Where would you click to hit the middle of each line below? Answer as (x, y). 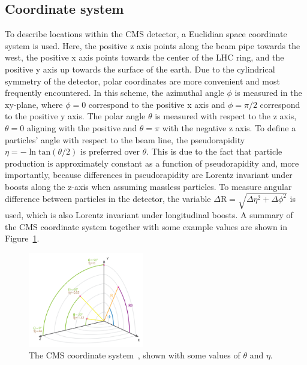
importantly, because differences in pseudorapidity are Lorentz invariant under (149, 175)
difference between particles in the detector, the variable (108, 198)
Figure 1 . (22, 238)
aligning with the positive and (82, 127)
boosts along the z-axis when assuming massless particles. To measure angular (148, 186)
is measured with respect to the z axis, (226, 116)
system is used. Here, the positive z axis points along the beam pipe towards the (153, 45)
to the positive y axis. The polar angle (75, 116)
